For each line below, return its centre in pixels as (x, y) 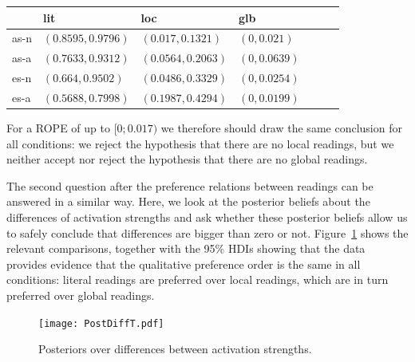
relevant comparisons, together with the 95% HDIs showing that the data (186, 248)
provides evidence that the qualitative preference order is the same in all (184, 264)
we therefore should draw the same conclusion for (281, 127)
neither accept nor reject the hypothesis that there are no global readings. (187, 159)
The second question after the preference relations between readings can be (190, 185)
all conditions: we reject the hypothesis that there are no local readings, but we (200, 143)
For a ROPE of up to (58, 127)
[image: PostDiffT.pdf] (101, 323)
